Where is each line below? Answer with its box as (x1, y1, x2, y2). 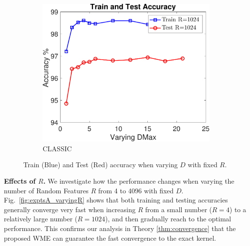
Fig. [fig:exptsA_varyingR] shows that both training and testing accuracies (4, 195, 228, 205)
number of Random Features (4, 185, 89, 195)
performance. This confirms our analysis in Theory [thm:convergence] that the (4, 223, 236, 233)
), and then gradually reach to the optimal (105, 214, 231, 224)
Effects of (4, 175, 36, 186)
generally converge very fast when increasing (4, 204, 136, 214)
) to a (229, 204, 247, 214)
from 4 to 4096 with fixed (98, 185, 174, 195)
